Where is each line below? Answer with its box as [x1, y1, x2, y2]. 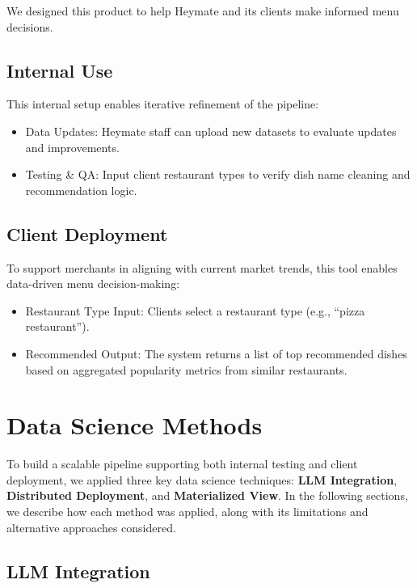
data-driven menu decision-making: [6, 275, 180, 292]
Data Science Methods [6, 408, 263, 442]
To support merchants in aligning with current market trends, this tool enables [6, 259, 398, 276]
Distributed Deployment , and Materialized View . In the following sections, [6, 487, 408, 504]
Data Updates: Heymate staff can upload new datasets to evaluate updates [25, 122, 397, 139]
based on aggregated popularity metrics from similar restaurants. [25, 361, 347, 378]
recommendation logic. [25, 181, 137, 198]
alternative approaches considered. [6, 518, 176, 535]
